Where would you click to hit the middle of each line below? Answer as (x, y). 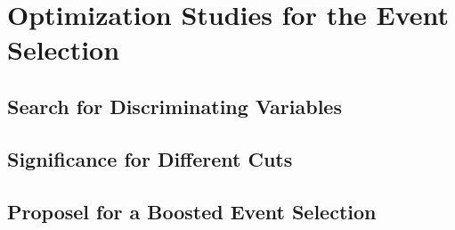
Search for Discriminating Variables (175, 106)
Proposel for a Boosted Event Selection (192, 211)
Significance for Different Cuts (150, 158)
